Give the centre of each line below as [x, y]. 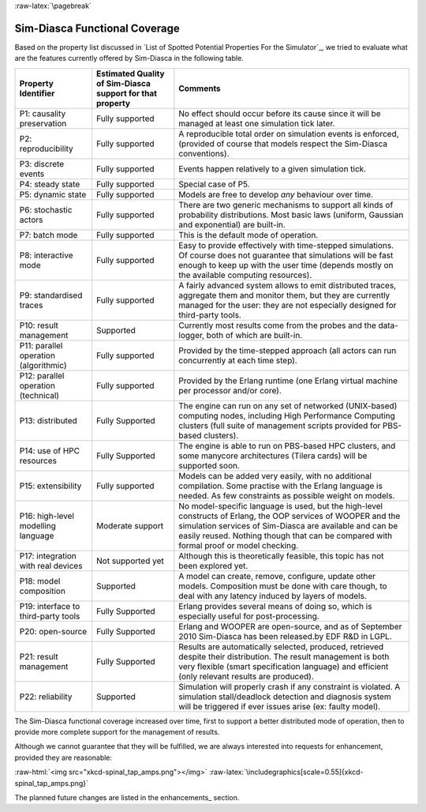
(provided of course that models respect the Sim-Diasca [283, 144]
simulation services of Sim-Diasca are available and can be [288, 525]
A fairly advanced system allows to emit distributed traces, [288, 285]
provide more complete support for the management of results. [117, 732]
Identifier [37, 93]
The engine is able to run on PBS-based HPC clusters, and [287, 445]
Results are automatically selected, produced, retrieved [281, 646]
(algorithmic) [43, 365]
